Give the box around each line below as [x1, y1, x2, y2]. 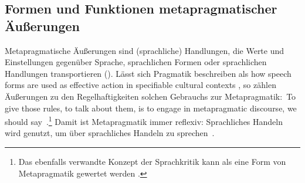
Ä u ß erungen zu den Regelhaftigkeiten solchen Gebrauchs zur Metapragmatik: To [5, 90, 296, 102]
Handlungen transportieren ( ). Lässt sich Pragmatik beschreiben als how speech [5, 67, 292, 79]
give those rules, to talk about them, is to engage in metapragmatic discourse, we [5, 101, 297, 114]
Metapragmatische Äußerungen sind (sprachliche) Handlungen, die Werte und [5, 44, 284, 56]
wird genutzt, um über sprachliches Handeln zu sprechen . [5, 127, 215, 139]
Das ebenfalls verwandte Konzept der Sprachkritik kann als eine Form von [18, 155, 286, 167]
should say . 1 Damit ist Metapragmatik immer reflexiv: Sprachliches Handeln [5, 114, 283, 127]
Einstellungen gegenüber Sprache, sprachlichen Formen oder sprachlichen [5, 56, 267, 68]
